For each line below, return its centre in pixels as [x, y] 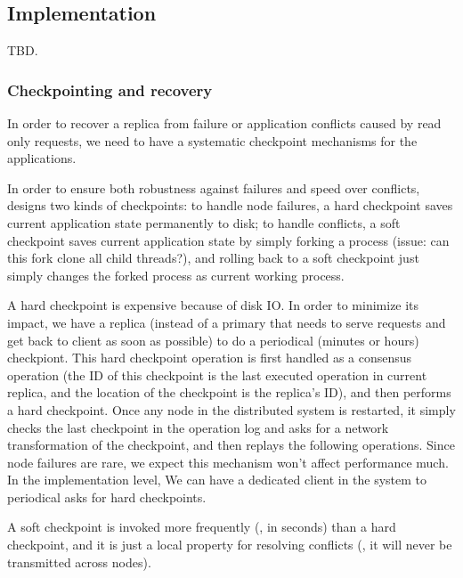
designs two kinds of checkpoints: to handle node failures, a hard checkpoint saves [230, 205]
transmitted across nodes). [79, 562]
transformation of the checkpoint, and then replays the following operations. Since [231, 445]
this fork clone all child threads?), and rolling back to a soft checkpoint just [213, 258]
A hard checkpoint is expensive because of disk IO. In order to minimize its [213, 305]
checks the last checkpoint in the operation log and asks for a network [198, 427]
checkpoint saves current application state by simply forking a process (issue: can [228, 240]
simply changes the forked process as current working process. [176, 275]
